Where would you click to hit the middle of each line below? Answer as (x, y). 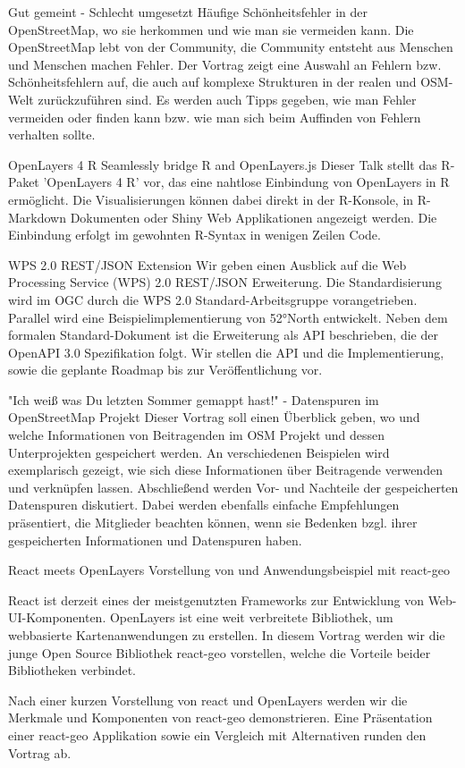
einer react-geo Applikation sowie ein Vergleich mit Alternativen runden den (217, 734)
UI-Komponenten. (57, 617)
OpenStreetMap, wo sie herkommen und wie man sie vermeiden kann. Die (211, 29)
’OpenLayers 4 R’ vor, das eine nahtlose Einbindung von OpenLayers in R (246, 182)
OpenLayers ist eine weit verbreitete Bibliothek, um (251, 617)
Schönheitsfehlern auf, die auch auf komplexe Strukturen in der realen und (212, 82)
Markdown (38, 217)
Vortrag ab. (40, 752)
